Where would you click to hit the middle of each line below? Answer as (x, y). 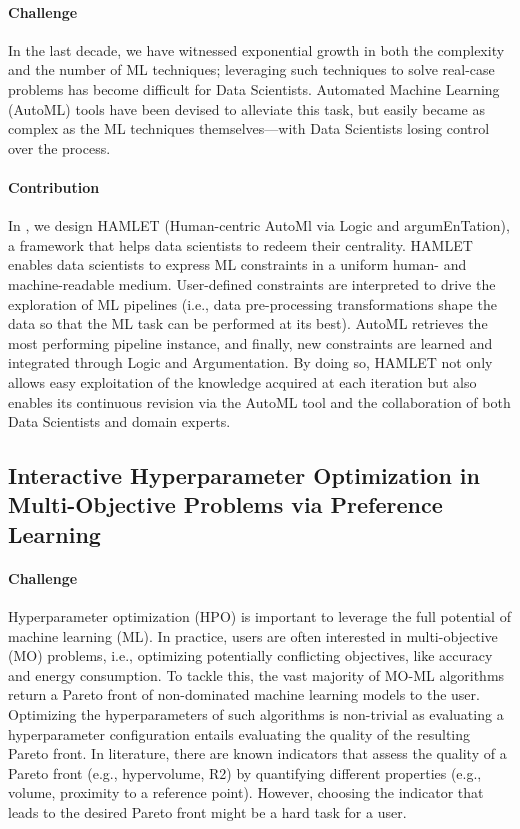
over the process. (59, 147)
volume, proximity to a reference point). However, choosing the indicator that (246, 792)
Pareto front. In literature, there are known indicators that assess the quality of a (257, 753)
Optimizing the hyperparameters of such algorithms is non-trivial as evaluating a (256, 714)
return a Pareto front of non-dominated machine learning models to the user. (244, 694)
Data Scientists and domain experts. (119, 421)
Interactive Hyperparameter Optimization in (244, 475)
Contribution (54, 186)
